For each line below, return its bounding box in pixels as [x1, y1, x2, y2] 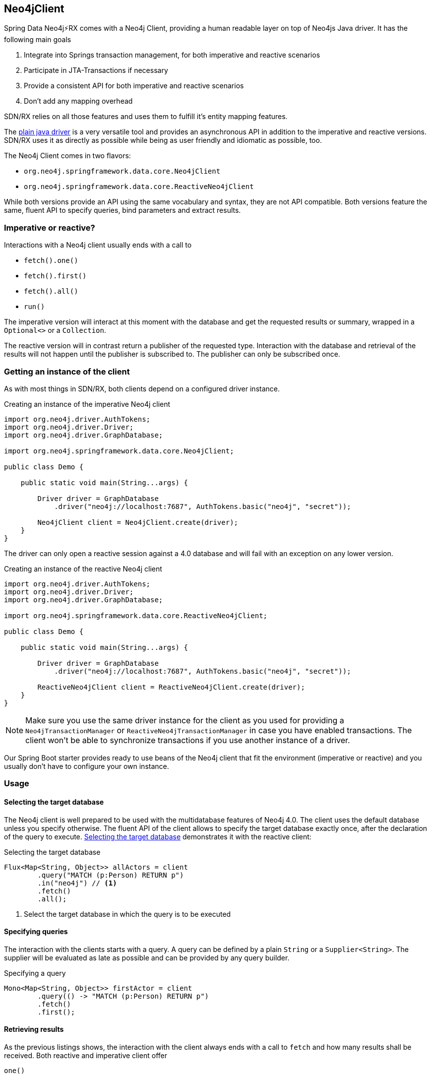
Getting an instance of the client [4, 366, 130, 377]
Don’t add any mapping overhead [24, 97, 133, 106]
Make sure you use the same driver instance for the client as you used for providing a [25, 715, 344, 725]
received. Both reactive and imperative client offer [4, 1051, 168, 1060]
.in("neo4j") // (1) [37, 879, 117, 887]
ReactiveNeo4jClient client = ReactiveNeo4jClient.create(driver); [37, 683, 305, 691]
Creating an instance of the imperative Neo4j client [4, 399, 171, 408]
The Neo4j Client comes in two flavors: [4, 151, 131, 160]
